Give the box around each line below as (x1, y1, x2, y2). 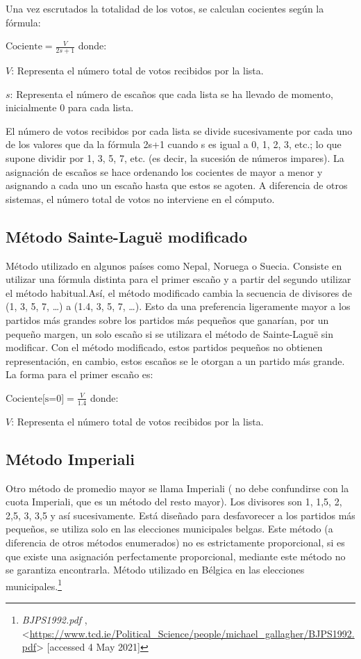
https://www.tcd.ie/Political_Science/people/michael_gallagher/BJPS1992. (29, 626, 355, 640)
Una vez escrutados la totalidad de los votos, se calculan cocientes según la (6, 1, 324, 15)
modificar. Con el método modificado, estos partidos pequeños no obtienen (6, 340, 323, 355)
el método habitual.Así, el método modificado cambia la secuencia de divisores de (6, 285, 352, 300)
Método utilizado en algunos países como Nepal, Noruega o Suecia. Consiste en (6, 258, 342, 272)
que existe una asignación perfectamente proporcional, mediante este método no (6, 548, 346, 563)
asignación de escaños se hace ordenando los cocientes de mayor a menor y (6, 164, 323, 179)
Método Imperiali (6, 448, 135, 469)
